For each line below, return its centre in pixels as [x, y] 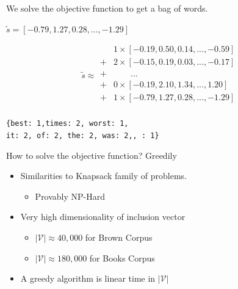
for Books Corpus [122, 258]
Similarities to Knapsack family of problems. [103, 176]
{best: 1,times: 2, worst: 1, [67, 124]
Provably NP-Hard [70, 196]
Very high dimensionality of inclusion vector [103, 217]
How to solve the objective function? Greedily [92, 155]
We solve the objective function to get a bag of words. [107, 8]
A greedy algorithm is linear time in [88, 278]
